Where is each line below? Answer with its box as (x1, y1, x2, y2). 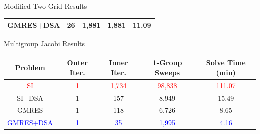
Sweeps (154, 67, 180, 77)
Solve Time (206, 57, 246, 68)
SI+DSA (17, 92, 44, 103)
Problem (15, 62, 45, 73)
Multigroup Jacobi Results (4, 38, 85, 49)
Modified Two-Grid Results (4, 1, 87, 11)
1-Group (152, 57, 182, 68)
